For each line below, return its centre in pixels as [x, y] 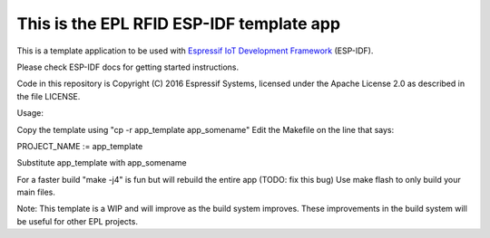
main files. [36, 192]
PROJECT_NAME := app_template [80, 146]
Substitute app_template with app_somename [102, 163]
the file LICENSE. [49, 96]
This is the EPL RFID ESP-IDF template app [178, 24]
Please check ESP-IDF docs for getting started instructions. [128, 67]
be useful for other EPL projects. [77, 221]
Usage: [30, 113]
